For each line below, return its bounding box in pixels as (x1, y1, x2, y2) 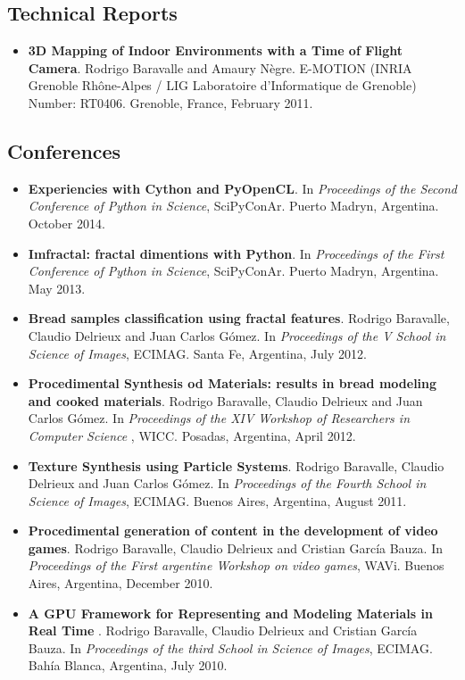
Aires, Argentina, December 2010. (28, 574, 213, 593)
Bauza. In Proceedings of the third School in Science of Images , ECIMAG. (28, 638, 433, 657)
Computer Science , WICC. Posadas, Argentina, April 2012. (28, 426, 356, 444)
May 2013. (28, 278, 86, 297)
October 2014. (28, 213, 105, 232)
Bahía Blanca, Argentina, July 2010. (28, 656, 228, 675)
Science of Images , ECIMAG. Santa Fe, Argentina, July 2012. (28, 344, 367, 362)
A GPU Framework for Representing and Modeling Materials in (28, 603, 433, 622)
